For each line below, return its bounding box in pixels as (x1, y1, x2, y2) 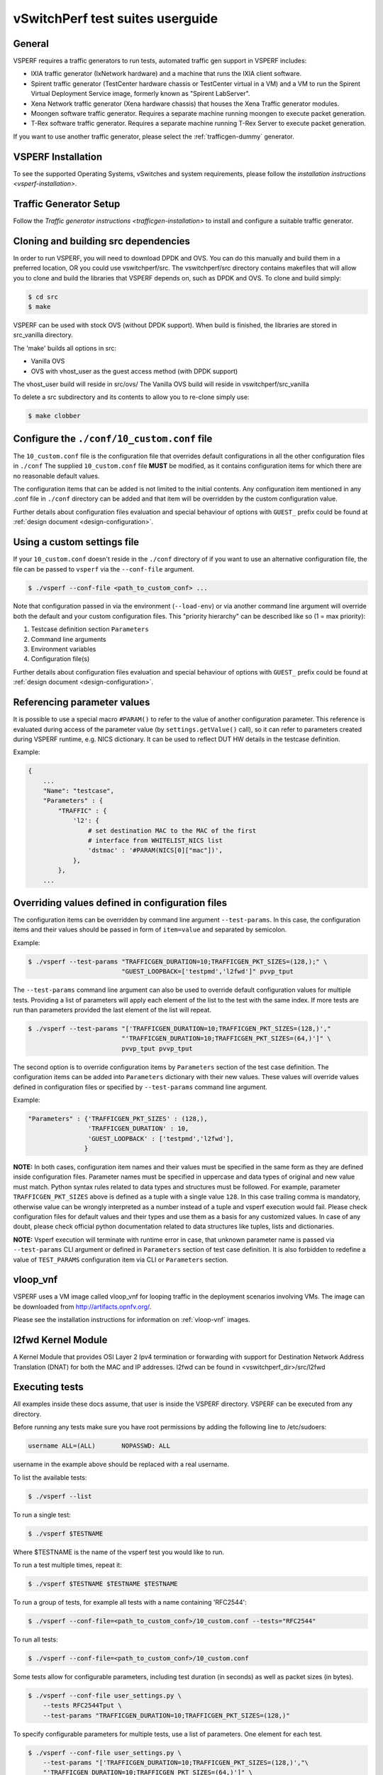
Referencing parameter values (13, 697, 150, 709)
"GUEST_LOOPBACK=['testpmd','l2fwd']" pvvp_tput (121, 968, 294, 976)
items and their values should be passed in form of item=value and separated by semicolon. (13, 925, 287, 934)
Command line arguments (30, 635, 106, 643)
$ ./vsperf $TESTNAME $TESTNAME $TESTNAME (28, 1580, 178, 1588)
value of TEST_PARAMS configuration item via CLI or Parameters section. (13, 1255, 228, 1264)
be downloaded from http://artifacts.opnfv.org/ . (13, 1302, 152, 1311)
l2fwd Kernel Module (13, 1334, 108, 1346)
